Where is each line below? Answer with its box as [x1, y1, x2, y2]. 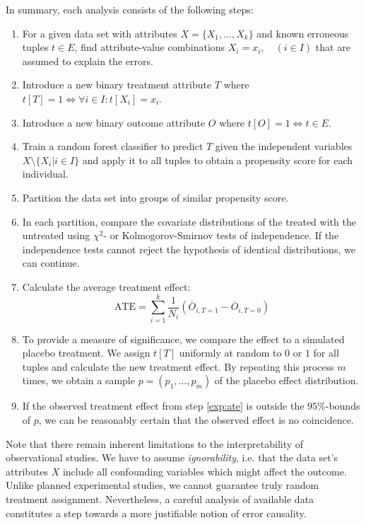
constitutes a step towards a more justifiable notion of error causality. [6, 505, 307, 520]
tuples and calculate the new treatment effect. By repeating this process [22, 359, 334, 374]
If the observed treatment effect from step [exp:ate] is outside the [22, 398, 305, 413]
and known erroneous [256, 25, 349, 40]
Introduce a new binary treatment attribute [22, 77, 212, 92]
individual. [22, 166, 69, 181]
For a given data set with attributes [22, 25, 177, 40]
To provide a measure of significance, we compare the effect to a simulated [22, 331, 345, 346]
